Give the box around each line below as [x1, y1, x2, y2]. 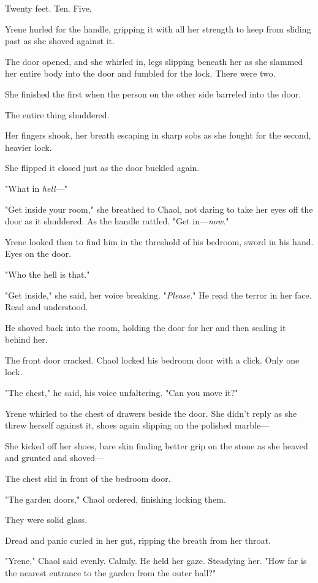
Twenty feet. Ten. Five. [5, 2, 92, 14]
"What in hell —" [5, 181, 67, 194]
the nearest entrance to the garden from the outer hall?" [5, 566, 216, 579]
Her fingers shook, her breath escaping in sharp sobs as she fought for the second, [5, 129, 311, 142]
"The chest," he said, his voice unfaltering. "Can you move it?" [5, 386, 238, 399]
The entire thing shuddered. [5, 108, 110, 121]
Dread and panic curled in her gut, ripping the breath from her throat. [5, 533, 271, 546]
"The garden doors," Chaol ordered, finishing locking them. [5, 492, 226, 505]
